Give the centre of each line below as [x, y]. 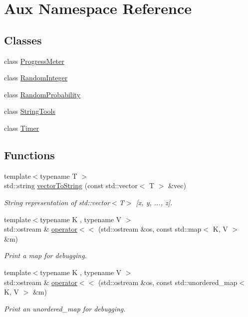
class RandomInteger [36, 78]
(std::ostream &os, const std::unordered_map [168, 282]
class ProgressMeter [34, 61]
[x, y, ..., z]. [154, 202]
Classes [23, 40]
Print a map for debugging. [45, 255]
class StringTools [30, 111]
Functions [29, 155]
